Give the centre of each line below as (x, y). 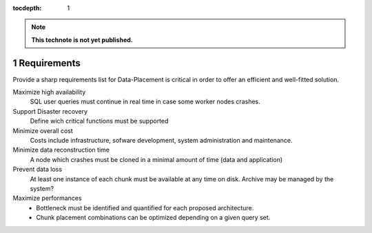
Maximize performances (47, 198)
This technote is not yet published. (82, 40)
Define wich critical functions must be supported (99, 121)
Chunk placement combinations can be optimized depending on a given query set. (153, 218)
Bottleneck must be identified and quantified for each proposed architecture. (145, 207)
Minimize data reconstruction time (61, 150)
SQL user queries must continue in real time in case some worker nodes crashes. (145, 102)
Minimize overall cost (43, 130)
